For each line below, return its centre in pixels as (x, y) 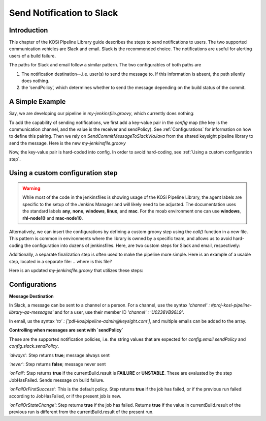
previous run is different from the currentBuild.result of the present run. (81, 412)
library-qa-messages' (31, 312)
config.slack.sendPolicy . (34, 346)
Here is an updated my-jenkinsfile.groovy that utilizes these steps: (76, 270)
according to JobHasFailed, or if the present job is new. (65, 396)
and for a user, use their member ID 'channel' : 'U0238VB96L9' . (119, 312)
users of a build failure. (33, 56)
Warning (31, 188)
